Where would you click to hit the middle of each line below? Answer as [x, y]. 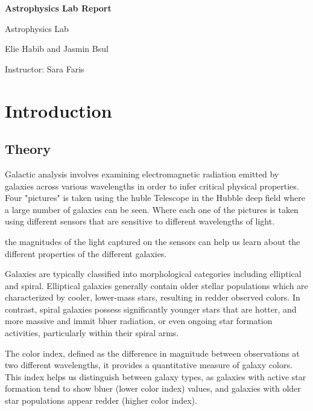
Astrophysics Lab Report [58, 8]
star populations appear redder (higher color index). [101, 400]
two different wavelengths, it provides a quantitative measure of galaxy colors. [149, 365]
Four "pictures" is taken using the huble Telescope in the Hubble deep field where [155, 198]
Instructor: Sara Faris [45, 68]
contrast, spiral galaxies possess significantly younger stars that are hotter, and [151, 309]
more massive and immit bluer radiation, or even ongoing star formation [139, 321]
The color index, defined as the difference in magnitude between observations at [152, 353]
